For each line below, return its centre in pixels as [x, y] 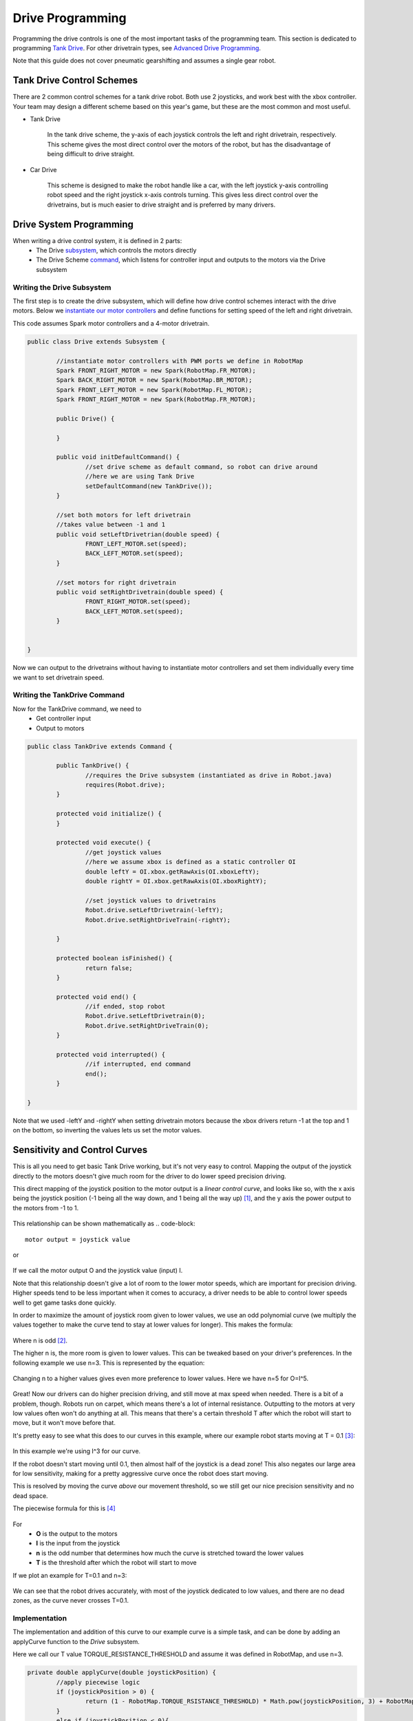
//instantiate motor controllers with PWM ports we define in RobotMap [180, 361]
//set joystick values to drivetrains [150, 900]
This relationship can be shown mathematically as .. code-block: [104, 1224]
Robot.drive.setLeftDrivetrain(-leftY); [154, 910]
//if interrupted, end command [138, 1064]
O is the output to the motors [77, 1533]
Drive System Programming [73, 224]
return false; [109, 968]
